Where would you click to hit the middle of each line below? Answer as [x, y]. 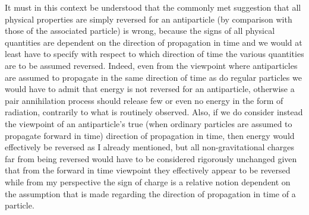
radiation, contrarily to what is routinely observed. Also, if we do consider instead [154, 112]
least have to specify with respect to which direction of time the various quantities [154, 54]
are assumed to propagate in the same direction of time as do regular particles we [153, 77]
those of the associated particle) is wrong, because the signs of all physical [140, 31]
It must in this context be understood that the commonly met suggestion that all [153, 7]
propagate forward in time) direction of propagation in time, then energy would [150, 135]
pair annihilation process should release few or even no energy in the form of [144, 100]
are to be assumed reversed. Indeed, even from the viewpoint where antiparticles [151, 65]
